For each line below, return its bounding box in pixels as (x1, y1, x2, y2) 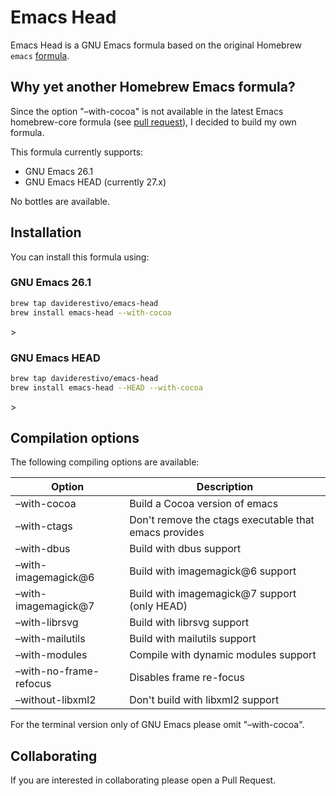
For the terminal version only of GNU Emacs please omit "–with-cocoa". (10, 719, 305, 731)
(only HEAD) (129, 599, 188, 613)
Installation (10, 224, 82, 241)
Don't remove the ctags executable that (129, 513, 315, 527)
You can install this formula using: (10, 251, 150, 263)
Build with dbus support (129, 542, 242, 556)
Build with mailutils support (129, 632, 257, 646)
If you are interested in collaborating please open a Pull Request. (10, 774, 277, 786)
